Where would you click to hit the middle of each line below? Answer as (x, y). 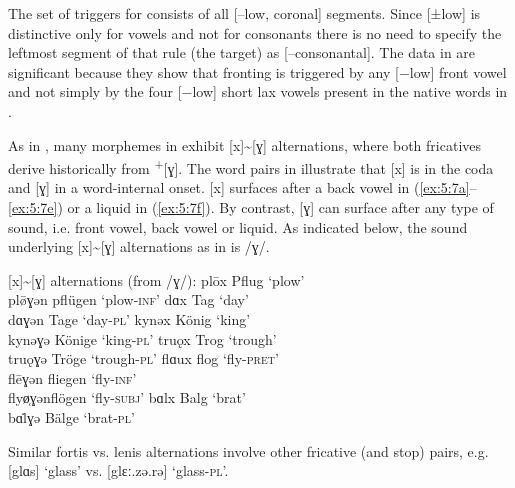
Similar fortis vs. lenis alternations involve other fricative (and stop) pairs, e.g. (248, 450)
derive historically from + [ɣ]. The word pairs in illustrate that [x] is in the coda (251, 166)
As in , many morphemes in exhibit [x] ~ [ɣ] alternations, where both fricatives (245, 144)
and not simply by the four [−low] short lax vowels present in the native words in (258, 91)
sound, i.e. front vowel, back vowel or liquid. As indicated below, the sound (238, 226)
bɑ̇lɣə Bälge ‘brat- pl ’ (71, 416)
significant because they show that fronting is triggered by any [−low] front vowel (257, 71)
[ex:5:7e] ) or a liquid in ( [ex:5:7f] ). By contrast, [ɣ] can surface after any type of (251, 207)
